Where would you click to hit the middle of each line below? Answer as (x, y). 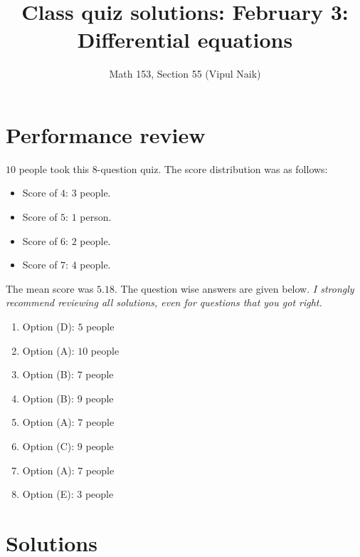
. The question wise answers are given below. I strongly (234, 288)
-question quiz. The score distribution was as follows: (212, 168)
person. (96, 217)
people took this (54, 168)
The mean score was (50, 288)
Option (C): (48, 446)
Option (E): (48, 494)
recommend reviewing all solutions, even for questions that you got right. (164, 302)
